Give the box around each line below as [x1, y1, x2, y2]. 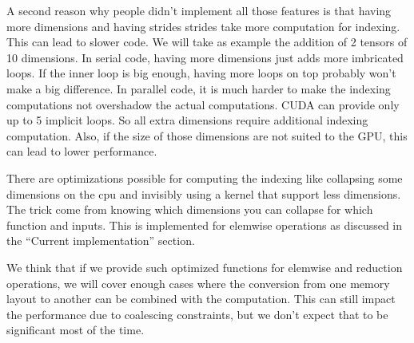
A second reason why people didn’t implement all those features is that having [6, 2, 392, 18]
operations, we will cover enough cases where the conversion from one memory [6, 274, 390, 291]
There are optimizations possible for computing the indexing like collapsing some [6, 169, 403, 186]
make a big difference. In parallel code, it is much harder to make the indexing [6, 80, 391, 97]
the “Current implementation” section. [6, 232, 195, 249]
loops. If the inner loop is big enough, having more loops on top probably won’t [6, 65, 396, 81]
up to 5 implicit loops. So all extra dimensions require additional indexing [6, 112, 368, 128]
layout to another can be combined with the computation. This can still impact [6, 290, 396, 307]
